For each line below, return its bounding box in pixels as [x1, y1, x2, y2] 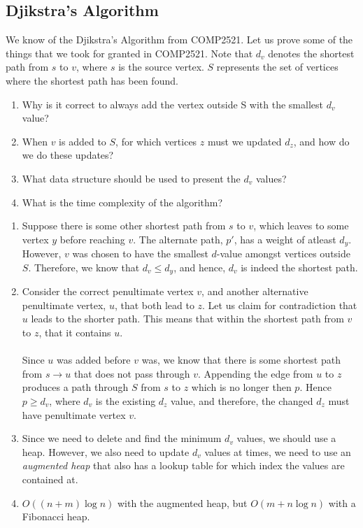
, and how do [293, 134, 350, 148]
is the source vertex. [118, 59, 204, 74]
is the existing [95, 393, 156, 408]
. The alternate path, [133, 231, 223, 246]
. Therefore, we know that [28, 259, 140, 274]
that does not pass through [73, 366, 190, 380]
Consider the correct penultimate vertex [22, 284, 194, 299]
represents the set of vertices [216, 59, 339, 74]
